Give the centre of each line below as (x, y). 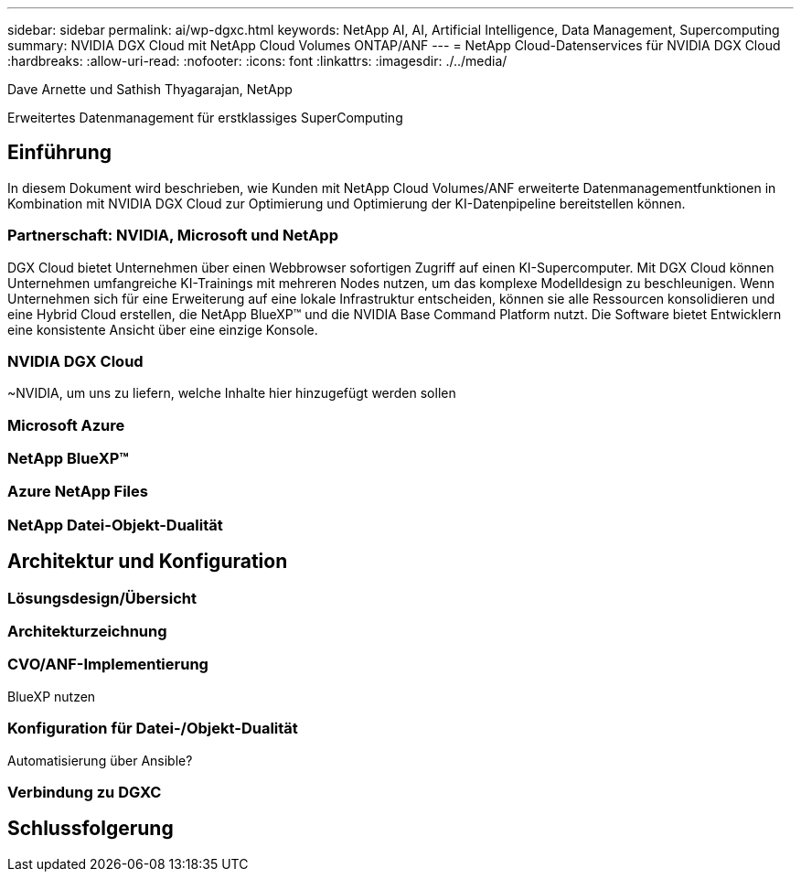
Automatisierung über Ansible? (100, 760)
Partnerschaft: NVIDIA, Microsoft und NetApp (173, 236)
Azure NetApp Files (78, 492)
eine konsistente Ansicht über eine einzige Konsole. (163, 329)
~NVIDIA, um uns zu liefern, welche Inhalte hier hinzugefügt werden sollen (232, 393)
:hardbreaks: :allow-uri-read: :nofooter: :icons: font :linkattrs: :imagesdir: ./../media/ (257, 61)
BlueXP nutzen (52, 696)
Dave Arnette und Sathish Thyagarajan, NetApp (150, 89)
